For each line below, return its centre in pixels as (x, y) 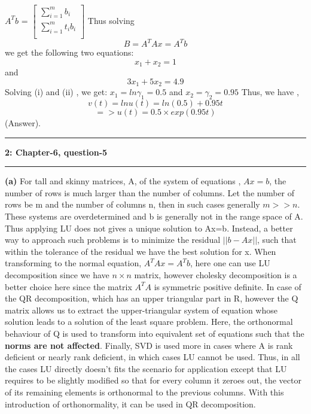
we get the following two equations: (69, 52)
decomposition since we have (57, 275)
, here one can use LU (230, 263)
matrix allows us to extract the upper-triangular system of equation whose (141, 310)
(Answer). (23, 123)
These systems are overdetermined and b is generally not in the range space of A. (154, 216)
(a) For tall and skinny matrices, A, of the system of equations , (123, 181)
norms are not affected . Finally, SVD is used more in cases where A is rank (149, 345)
